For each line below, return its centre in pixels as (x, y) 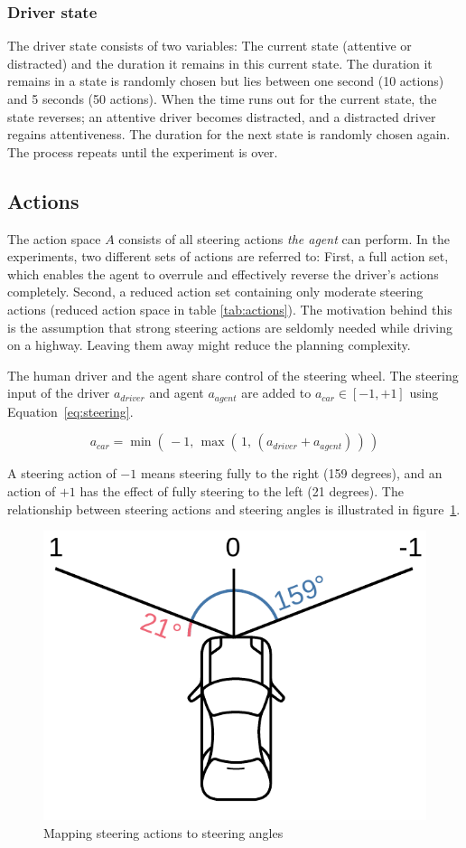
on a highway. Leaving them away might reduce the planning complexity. (209, 345)
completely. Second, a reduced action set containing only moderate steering (215, 292)
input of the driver (59, 393)
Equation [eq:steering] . (70, 411)
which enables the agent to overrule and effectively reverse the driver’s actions (223, 273)
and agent (177, 393)
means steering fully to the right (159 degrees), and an (291, 473)
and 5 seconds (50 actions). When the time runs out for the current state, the (222, 99)
